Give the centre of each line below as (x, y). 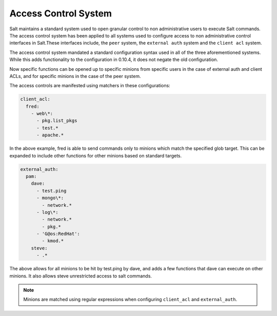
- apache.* (50, 135)
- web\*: (42, 114)
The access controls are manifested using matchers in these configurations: (90, 86)
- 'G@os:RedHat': (58, 234)
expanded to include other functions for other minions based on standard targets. (96, 155)
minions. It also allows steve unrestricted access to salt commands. (81, 276)
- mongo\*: (50, 198)
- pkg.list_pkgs (57, 121)
